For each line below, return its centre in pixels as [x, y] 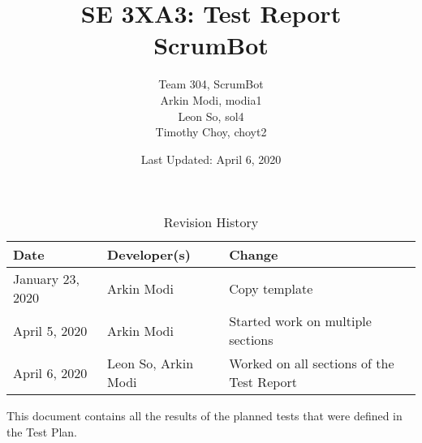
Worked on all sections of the [312, 363]
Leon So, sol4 [211, 116]
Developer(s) [149, 255]
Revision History [211, 222]
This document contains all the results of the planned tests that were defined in [205, 416]
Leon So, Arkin [151, 363]
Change [254, 255]
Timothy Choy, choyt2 [211, 132]
